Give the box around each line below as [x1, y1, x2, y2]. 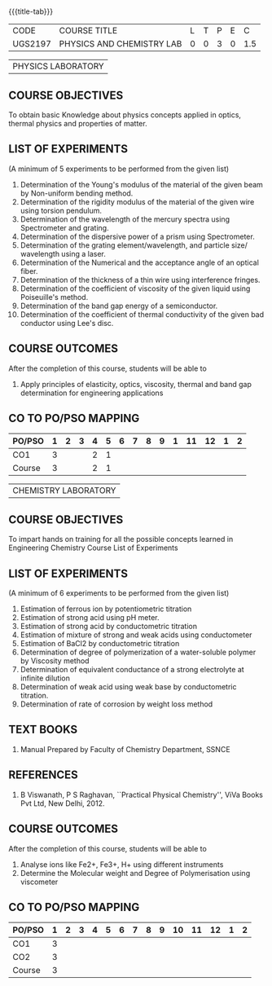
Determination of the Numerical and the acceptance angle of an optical [20, 258, 259, 267]
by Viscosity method [20, 656, 90, 666]
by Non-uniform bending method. [20, 188, 134, 198]
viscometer [20, 877, 59, 887]
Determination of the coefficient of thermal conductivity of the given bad [20, 309, 265, 319]
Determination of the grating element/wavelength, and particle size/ [20, 240, 248, 250]
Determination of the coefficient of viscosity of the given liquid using [20, 284, 251, 293]
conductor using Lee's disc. [20, 318, 114, 328]
